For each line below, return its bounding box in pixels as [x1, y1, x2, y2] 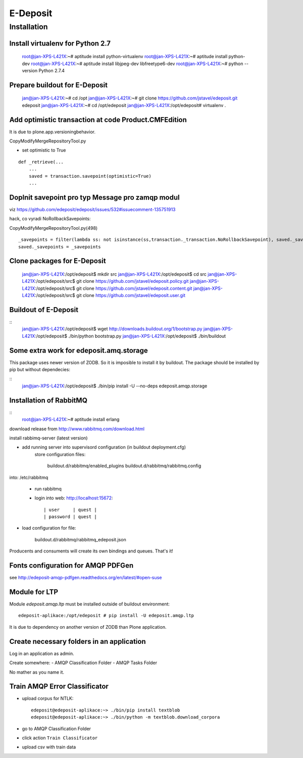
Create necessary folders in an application [9, 637, 146, 646]
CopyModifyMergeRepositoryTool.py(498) [9, 225, 98, 231]
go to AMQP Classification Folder [22, 725, 91, 732]
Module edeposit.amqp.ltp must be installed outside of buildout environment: [9, 601, 170, 607]
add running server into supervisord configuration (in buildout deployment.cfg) [22, 444, 186, 450]
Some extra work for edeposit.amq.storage [9, 346, 148, 355]
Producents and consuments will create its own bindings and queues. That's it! [9, 548, 174, 554]
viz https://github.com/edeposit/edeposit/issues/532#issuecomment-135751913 [9, 206, 176, 212]
